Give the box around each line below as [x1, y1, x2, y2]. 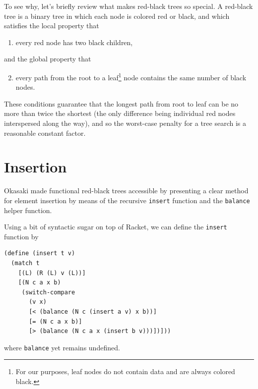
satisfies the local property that [4, 20, 99, 31]
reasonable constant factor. [4, 127, 86, 138]
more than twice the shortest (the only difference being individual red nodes [4, 108, 236, 118]
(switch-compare [21, 288, 75, 296]
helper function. [4, 205, 52, 215]
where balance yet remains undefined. [4, 342, 120, 352]
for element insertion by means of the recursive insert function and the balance [4, 195, 250, 205]
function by [4, 231, 39, 241]
